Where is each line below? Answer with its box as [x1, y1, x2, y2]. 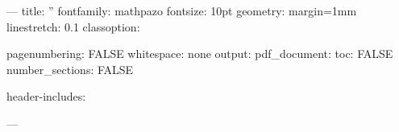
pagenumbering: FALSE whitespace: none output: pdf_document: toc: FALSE [6, 45, 393, 62]
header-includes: [6, 88, 86, 105]
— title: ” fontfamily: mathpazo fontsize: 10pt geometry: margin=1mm [6, 2, 357, 19]
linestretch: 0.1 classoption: [6, 18, 140, 35]
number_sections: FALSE [6, 60, 134, 77]
